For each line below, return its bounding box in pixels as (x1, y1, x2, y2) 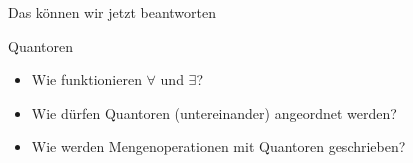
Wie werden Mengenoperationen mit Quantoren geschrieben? (31, 136, 406, 157)
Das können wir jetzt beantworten (8, 2, 217, 22)
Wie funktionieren (31, 69, 142, 90)
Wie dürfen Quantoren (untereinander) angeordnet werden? (31, 102, 397, 123)
